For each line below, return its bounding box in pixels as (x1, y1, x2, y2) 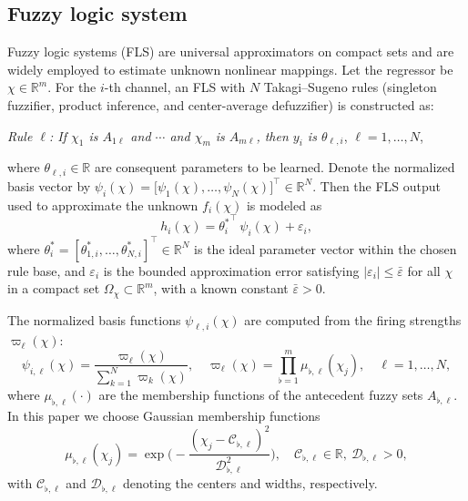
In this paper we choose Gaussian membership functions (7, 406, 320, 425)
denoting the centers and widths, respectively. (123, 474, 378, 493)
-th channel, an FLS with (104, 77, 246, 97)
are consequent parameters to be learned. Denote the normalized (94, 158, 455, 177)
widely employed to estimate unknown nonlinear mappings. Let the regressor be (7, 59, 453, 78)
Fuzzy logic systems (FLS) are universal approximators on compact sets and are (7, 42, 454, 61)
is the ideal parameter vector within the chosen (194, 239, 457, 258)
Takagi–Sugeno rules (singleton (263, 77, 437, 97)
